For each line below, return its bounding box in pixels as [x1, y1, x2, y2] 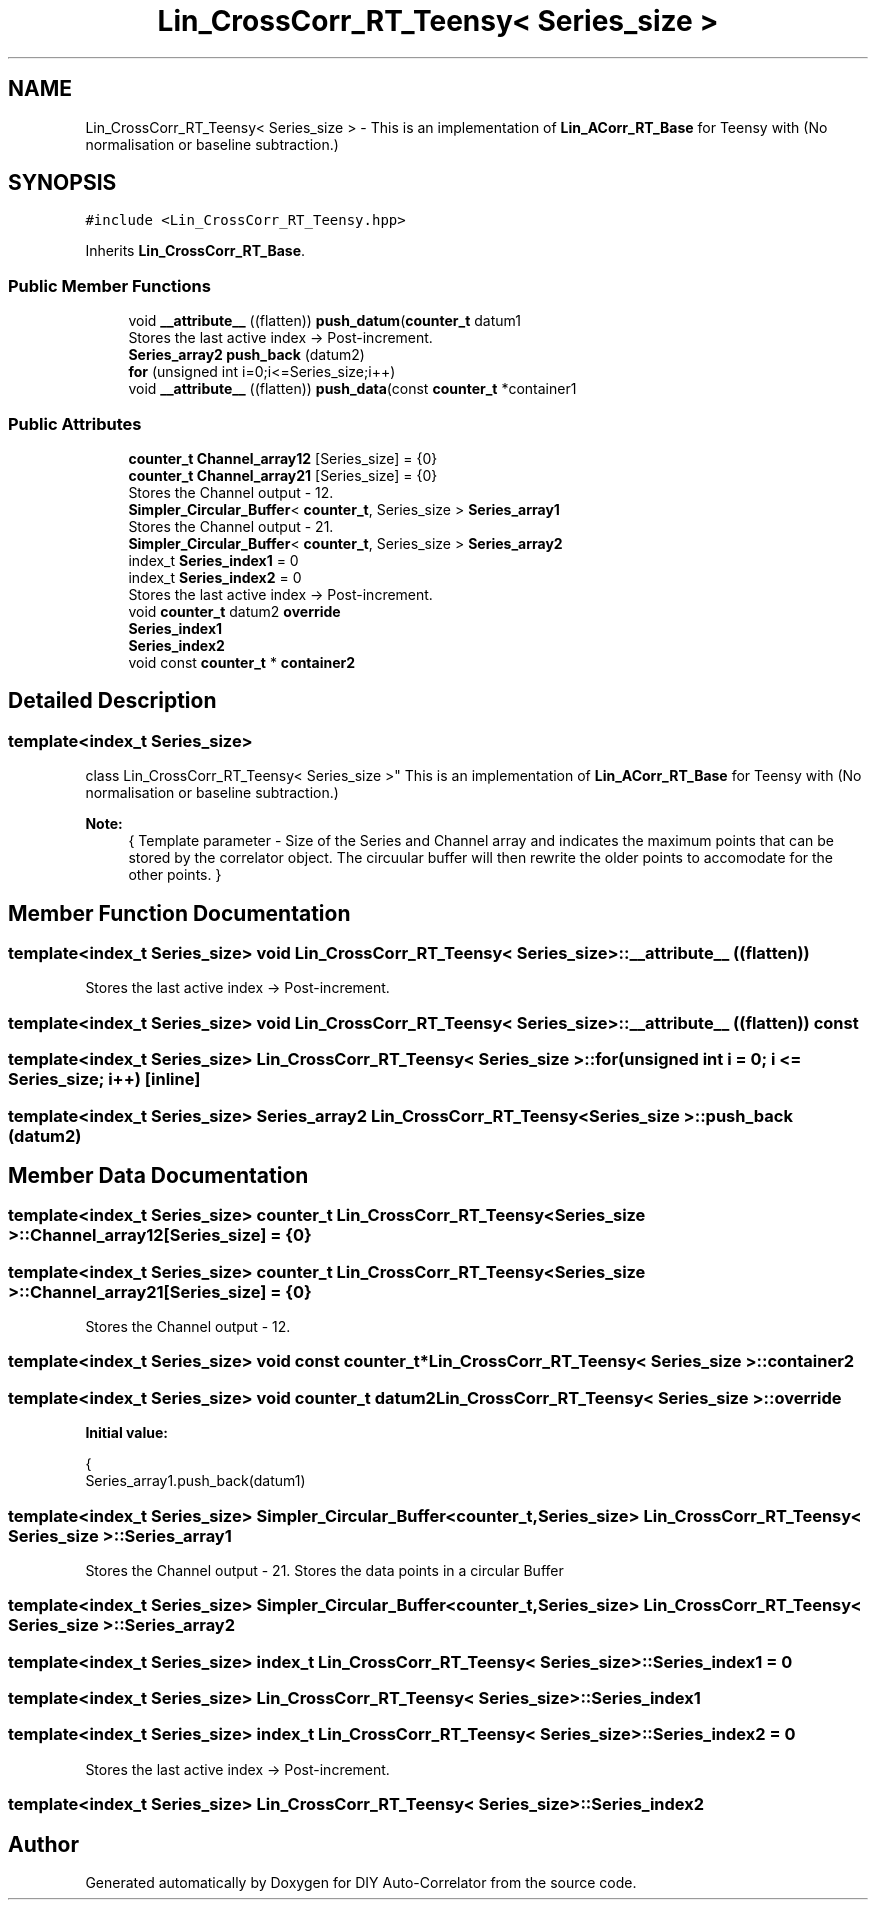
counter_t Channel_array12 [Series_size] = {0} [128, 449, 438, 467]
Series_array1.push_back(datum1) [85, 1472, 306, 1490]
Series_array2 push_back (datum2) [128, 346, 365, 364]
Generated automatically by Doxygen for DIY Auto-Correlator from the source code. [85, 1874, 637, 1892]
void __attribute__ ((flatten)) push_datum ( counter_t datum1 [128, 312, 521, 330]
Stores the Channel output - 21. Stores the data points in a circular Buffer [85, 1561, 564, 1579]
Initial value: [85, 1424, 168, 1442]
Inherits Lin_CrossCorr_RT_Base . [85, 242, 306, 260]
